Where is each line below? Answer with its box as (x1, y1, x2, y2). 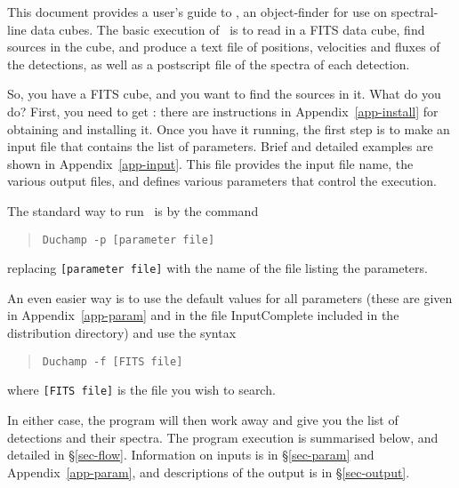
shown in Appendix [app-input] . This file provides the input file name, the (7, 154, 414, 172)
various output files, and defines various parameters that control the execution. (7, 172, 437, 190)
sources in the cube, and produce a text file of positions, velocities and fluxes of (7, 37, 440, 56)
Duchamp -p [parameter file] (42, 233, 215, 246)
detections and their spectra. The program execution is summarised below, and (7, 428, 439, 446)
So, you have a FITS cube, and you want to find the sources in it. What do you (7, 84, 441, 103)
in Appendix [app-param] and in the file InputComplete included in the (7, 306, 399, 324)
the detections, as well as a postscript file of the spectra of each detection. (7, 54, 410, 73)
